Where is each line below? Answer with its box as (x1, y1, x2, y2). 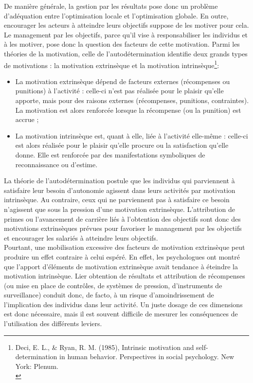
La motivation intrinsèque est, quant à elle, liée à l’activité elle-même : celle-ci (15, 130, 248, 140)
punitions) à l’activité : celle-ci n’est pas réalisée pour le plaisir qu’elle (15, 86, 224, 96)
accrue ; (15, 114, 39, 124)
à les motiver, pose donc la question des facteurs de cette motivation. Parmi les (4, 39, 240, 49)
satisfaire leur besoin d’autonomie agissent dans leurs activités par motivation (4, 185, 235, 195)
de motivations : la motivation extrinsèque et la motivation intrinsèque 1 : (4, 58, 219, 70)
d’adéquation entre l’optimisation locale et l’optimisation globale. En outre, (4, 10, 229, 20)
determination (15, 351, 57, 362)
